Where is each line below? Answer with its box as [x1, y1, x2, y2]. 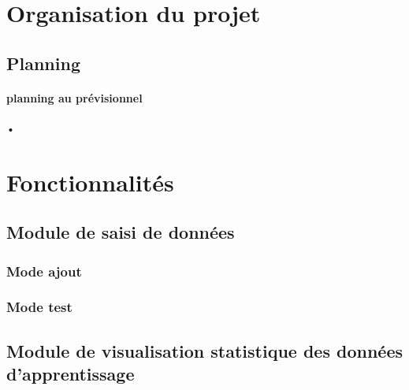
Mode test [6, 297, 73, 317]
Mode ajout [6, 261, 82, 280]
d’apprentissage [6, 362, 135, 386]
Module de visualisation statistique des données [6, 338, 403, 362]
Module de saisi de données [6, 220, 235, 244]
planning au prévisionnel [6, 89, 143, 106]
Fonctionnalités [6, 165, 174, 198]
